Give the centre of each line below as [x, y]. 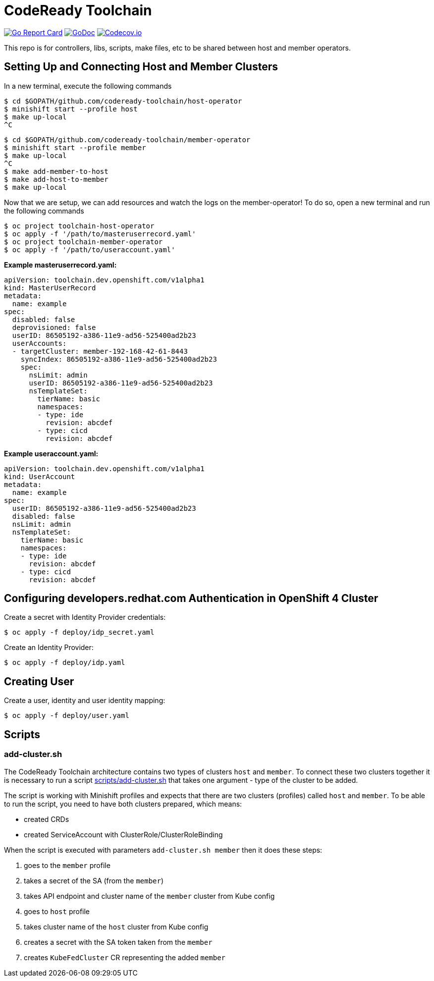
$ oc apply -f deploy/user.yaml [67, 716]
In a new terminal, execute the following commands [88, 86]
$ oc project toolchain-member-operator [83, 242]
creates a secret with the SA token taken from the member [118, 942]
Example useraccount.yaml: [51, 453]
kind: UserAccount [40, 476]
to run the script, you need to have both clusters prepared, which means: [123, 804]
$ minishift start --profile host [71, 109]
